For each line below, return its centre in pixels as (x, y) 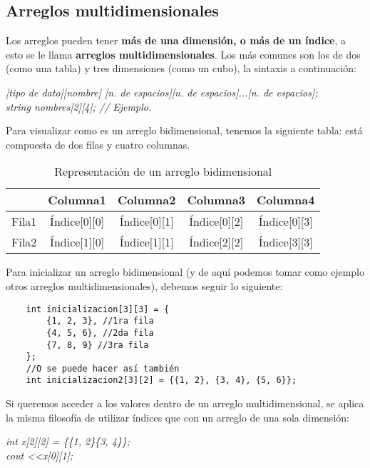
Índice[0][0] (77, 221)
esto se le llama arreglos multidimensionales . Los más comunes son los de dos (183, 54)
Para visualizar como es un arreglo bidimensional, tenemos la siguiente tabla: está (184, 130)
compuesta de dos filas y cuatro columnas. (98, 144)
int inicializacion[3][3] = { (98, 309)
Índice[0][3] (286, 221)
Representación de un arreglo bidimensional (163, 171)
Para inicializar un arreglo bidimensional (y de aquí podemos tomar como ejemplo (185, 272)
